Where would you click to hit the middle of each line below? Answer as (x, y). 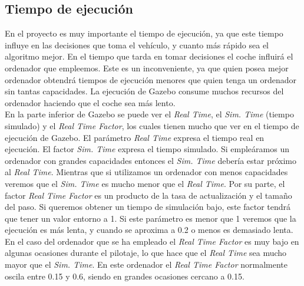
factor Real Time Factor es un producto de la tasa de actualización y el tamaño (148, 195)
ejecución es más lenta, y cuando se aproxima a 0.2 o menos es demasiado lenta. (149, 230)
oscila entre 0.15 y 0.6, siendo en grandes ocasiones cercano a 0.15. (125, 276)
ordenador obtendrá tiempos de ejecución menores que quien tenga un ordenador (151, 79)
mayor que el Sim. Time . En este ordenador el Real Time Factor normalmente (146, 264)
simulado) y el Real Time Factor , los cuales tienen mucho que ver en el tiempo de (152, 125)
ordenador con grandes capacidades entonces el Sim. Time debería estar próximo (151, 160)
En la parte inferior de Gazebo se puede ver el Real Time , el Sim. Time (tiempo (149, 114)
